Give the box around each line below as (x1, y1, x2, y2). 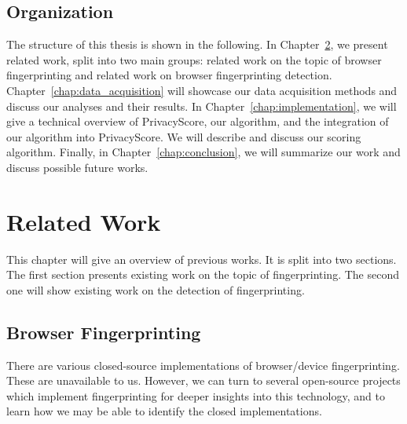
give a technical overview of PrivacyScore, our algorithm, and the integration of (6, 113, 389, 130)
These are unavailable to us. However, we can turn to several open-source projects (6, 372, 401, 389)
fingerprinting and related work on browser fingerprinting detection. (6, 67, 332, 83)
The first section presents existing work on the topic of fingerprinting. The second (6, 266, 399, 283)
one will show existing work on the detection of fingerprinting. (6, 281, 305, 298)
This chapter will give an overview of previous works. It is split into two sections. (6, 250, 397, 267)
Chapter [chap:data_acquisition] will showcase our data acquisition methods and (6, 82, 398, 98)
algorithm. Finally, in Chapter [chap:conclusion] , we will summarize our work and (6, 144, 401, 160)
